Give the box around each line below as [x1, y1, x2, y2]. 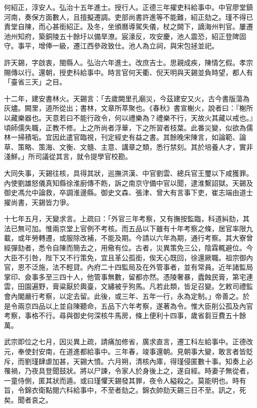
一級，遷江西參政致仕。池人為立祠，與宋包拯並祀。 [52, 41, 218, 51]
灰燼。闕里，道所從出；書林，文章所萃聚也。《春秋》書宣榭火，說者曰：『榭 [4, 103, 246, 113]
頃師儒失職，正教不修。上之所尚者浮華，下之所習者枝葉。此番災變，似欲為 [4, 122, 246, 132]
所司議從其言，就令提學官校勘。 [28, 151, 132, 162]
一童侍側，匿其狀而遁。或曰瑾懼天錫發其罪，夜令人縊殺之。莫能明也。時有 [4, 375, 246, 385]
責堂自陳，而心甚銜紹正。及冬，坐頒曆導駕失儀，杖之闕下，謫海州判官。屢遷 [4, 21, 253, 32]
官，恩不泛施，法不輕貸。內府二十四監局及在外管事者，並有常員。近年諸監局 [4, 262, 253, 272]
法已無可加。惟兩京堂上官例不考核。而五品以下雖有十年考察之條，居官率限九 [4, 223, 253, 233]
